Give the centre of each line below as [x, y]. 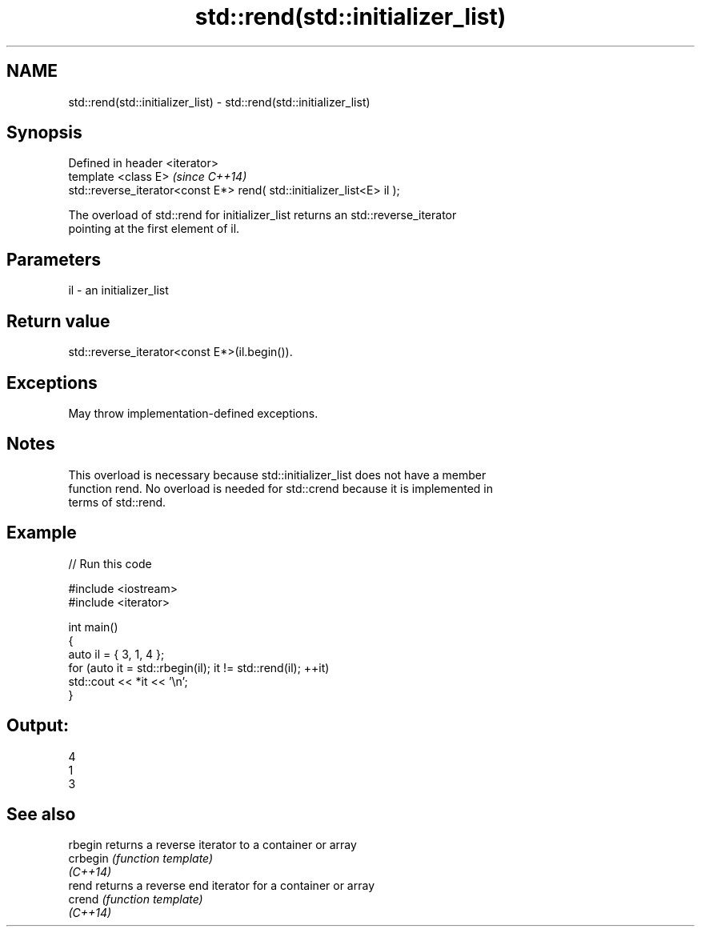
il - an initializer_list [118, 290]
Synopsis [44, 133]
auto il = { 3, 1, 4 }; [116, 654]
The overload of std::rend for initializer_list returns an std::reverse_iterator [262, 215]
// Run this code [110, 563]
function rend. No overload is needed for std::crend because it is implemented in [281, 488]
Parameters [54, 259]
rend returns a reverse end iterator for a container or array [222, 886]
